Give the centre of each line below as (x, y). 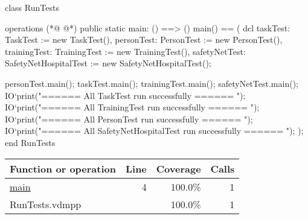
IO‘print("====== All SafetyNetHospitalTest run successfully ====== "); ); (154, 131)
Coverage (178, 168)
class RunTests (32, 7)
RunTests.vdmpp (46, 204)
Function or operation (63, 168)
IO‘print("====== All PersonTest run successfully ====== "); (129, 119)
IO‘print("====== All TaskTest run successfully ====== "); (125, 95)
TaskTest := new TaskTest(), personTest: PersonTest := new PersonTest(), (144, 40)
